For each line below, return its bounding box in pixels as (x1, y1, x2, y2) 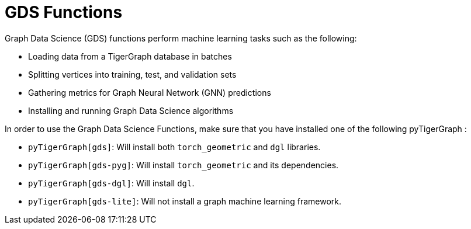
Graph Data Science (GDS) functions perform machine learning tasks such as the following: (5, 33, 357, 43)
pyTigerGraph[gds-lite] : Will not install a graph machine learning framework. (28, 196, 342, 206)
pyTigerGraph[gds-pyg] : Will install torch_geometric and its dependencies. (28, 159, 339, 170)
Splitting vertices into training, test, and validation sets (28, 69, 237, 79)
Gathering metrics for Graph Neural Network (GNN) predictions (28, 87, 271, 98)
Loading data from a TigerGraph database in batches (28, 51, 232, 61)
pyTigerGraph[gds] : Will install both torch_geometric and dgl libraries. (28, 141, 321, 152)
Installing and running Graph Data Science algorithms (28, 105, 234, 116)
